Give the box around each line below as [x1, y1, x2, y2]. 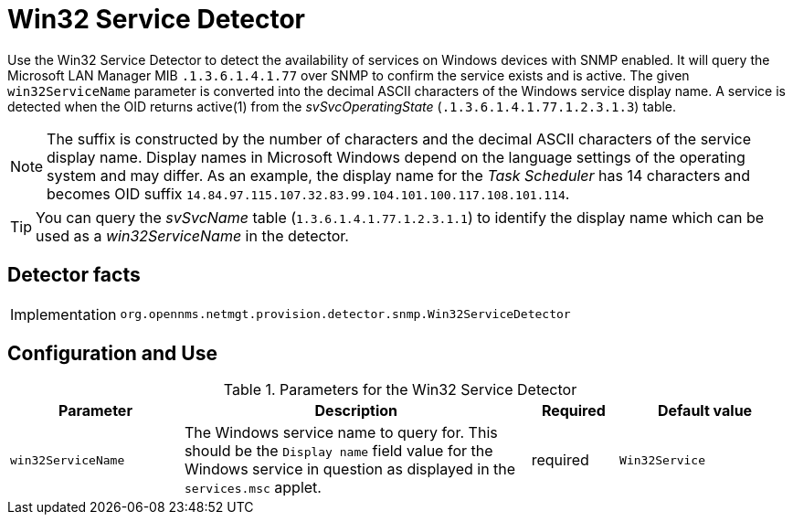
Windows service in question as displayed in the [184, 460, 516, 479]
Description [314, 401, 397, 421]
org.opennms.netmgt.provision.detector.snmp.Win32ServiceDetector [120, 307, 571, 322]
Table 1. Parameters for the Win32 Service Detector [223, 380, 577, 399]
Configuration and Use [7, 342, 217, 366]
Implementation [10, 304, 117, 324]
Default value [657, 401, 753, 421]
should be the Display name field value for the [184, 442, 493, 461]
